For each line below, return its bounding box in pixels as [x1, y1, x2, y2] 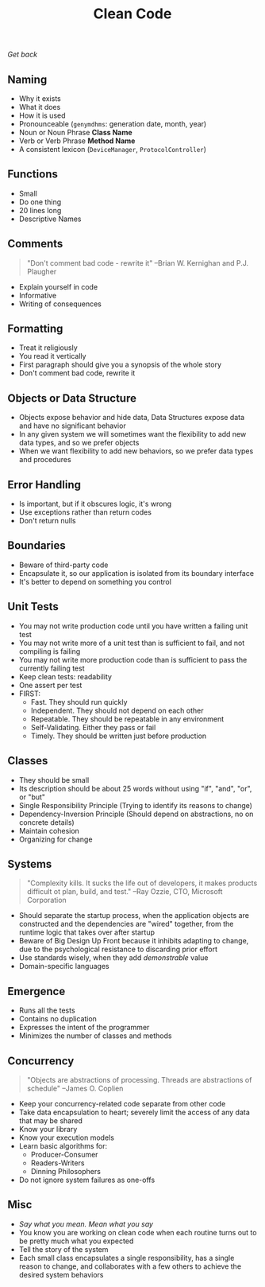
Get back [7, 49, 37, 60]
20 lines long [18, 205, 62, 215]
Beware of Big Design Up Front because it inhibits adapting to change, [18, 936, 249, 946]
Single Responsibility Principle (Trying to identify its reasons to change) [18, 800, 253, 810]
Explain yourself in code [18, 282, 98, 291]
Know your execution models [18, 1133, 114, 1142]
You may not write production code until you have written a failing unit [18, 621, 248, 631]
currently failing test [18, 663, 85, 673]
